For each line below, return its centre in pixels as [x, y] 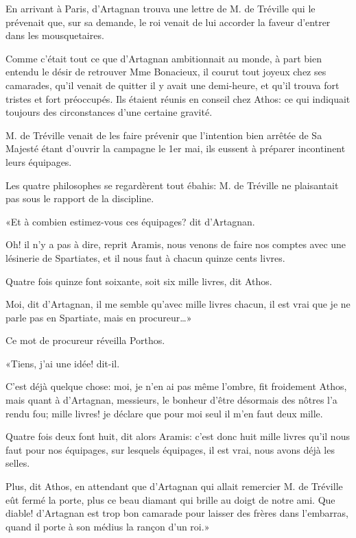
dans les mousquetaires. [55, 35]
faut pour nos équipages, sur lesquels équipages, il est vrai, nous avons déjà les [170, 449]
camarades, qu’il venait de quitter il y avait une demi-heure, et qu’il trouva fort [173, 85]
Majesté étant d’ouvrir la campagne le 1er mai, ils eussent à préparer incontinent [176, 148]
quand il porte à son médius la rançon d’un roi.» [108, 526]
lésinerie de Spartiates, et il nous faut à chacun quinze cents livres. [145, 257]
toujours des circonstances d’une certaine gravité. [109, 112]
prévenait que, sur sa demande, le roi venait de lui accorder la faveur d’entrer [168, 22]
